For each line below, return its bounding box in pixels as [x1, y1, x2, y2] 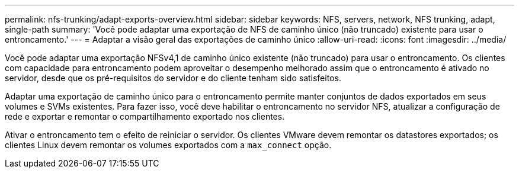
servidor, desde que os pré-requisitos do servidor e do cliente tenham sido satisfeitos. [5, 73, 341, 83]
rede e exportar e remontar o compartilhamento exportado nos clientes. [5, 111, 285, 121]
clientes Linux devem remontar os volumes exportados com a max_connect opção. [5, 140, 332, 150]
